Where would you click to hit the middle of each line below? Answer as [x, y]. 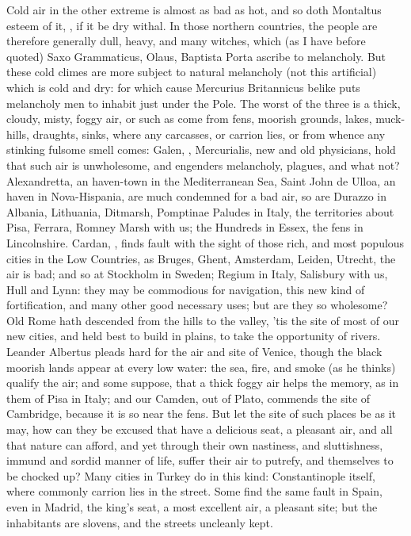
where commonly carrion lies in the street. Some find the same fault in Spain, [194, 491]
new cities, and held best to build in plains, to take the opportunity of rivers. [194, 336]
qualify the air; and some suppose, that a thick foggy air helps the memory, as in [203, 383]
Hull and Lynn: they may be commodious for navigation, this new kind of [186, 289]
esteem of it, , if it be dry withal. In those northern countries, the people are [192, 25]
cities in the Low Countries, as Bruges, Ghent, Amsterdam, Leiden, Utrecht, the [201, 258]
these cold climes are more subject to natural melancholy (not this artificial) [192, 72]
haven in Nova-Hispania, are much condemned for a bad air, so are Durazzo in [197, 196]
